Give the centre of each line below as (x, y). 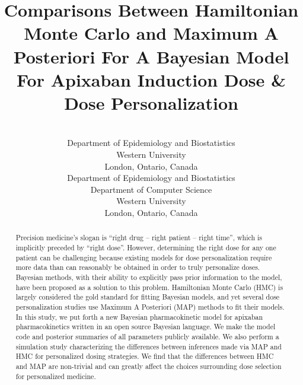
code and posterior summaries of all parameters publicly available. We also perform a (147, 336)
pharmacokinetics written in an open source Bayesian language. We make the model (146, 327)
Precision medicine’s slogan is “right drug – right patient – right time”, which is (139, 238)
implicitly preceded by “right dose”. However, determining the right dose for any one (146, 248)
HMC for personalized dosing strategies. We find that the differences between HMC (145, 356)
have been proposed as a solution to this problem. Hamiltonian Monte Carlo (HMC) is (149, 287)
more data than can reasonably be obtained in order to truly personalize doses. (138, 267)
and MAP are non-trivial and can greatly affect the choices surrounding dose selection (149, 366)
